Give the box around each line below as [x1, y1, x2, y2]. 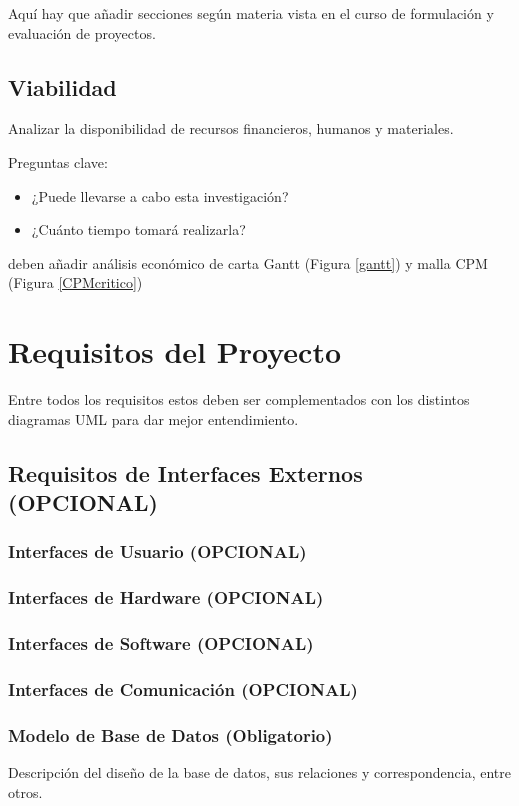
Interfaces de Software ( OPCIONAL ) [8, 631, 314, 656]
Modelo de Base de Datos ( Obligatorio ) [8, 722, 333, 747]
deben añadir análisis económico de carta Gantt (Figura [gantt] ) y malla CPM [8, 252, 488, 273]
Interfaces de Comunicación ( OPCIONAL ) [8, 676, 358, 701]
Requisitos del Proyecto [8, 331, 342, 372]
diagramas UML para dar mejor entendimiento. [8, 408, 299, 429]
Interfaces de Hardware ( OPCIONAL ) [8, 585, 324, 610]
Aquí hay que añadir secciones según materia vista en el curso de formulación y [8, 3, 494, 23]
